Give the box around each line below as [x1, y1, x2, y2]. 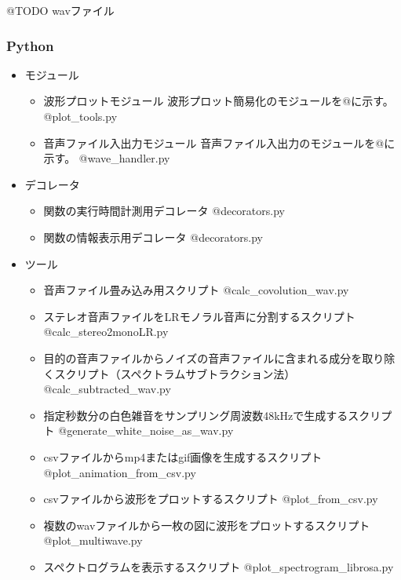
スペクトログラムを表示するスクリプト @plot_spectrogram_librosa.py [43, 558, 394, 575]
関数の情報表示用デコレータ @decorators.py [43, 228, 263, 245]
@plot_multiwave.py [43, 532, 143, 549]
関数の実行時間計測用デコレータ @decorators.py [43, 202, 285, 219]
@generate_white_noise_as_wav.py [58, 422, 234, 439]
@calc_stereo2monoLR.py [43, 323, 169, 340]
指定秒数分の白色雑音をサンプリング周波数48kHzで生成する [43, 407, 348, 423]
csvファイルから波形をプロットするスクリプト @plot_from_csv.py [43, 491, 378, 507]
